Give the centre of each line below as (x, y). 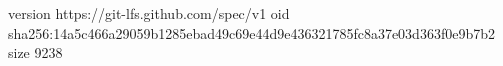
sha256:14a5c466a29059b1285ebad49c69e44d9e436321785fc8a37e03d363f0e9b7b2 (251, 32)
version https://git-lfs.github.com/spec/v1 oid (149, 13)
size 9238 (35, 52)
